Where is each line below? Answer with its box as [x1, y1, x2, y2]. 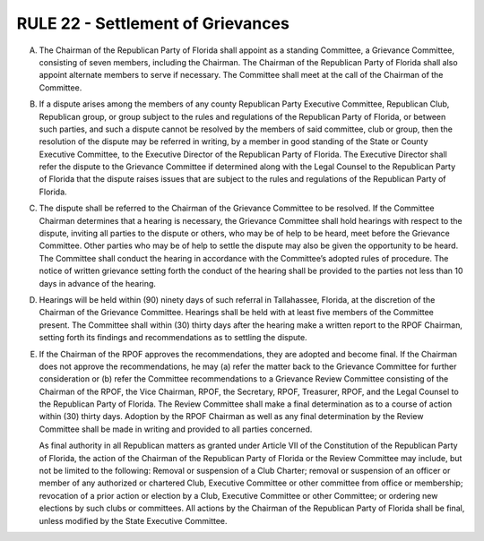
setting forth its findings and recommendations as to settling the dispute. [39, 332, 308, 343]
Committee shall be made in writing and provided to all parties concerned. [39, 424, 313, 434]
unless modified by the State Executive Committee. [39, 515, 228, 526]
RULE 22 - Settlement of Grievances [16, 13, 290, 33]
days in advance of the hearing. [39, 278, 157, 288]
